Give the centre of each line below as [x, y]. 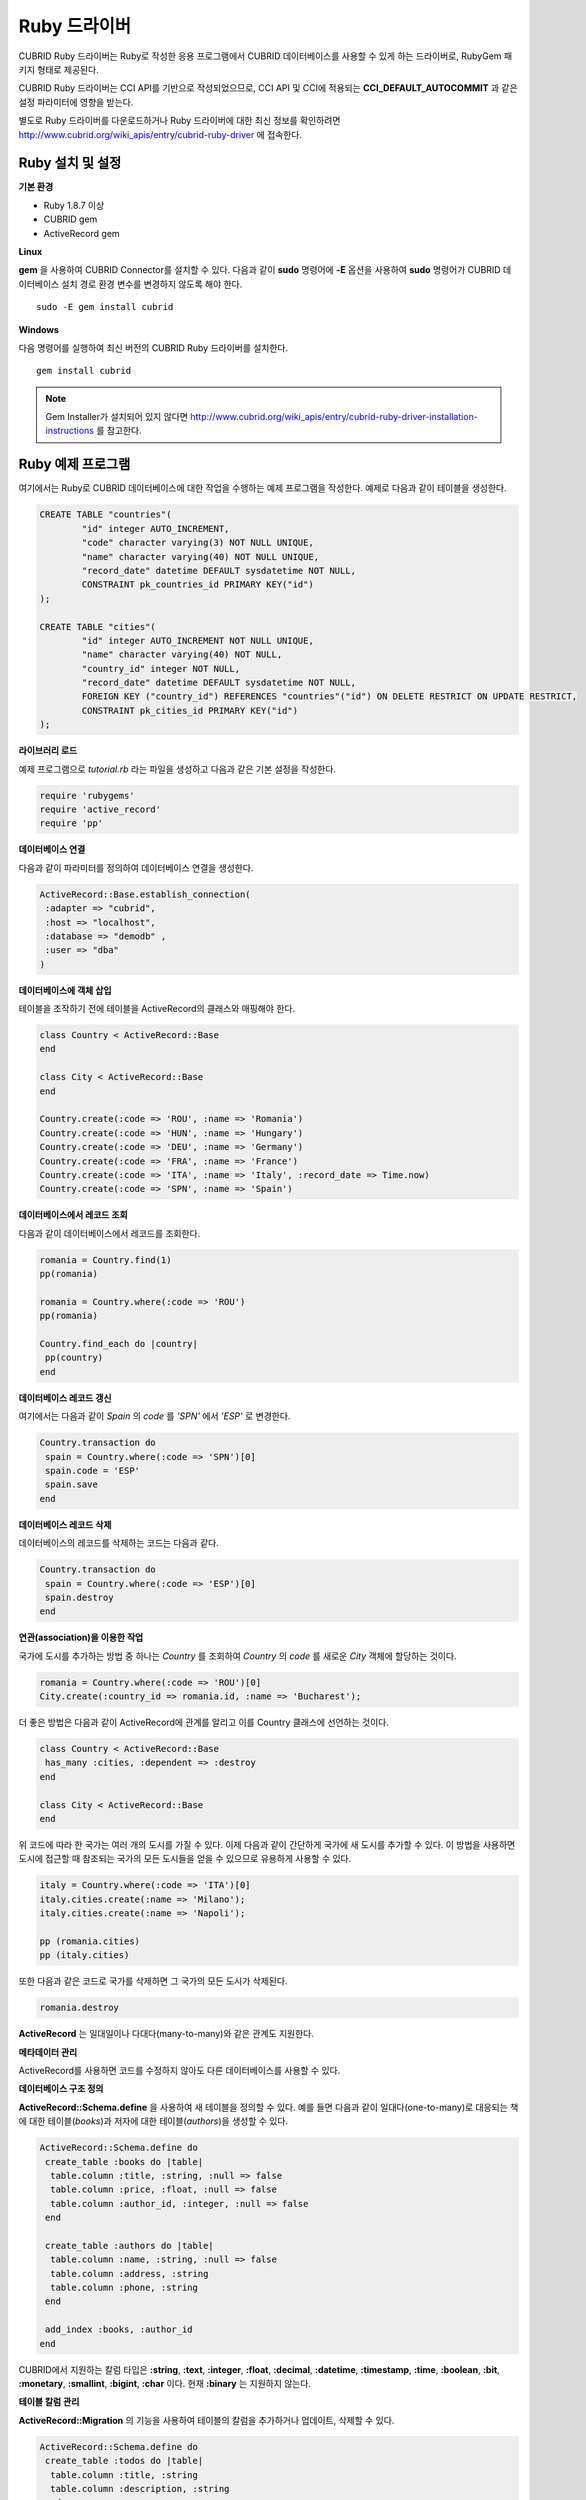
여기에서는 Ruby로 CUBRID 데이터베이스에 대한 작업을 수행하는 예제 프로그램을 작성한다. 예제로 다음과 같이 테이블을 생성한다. [262, 488]
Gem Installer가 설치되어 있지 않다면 [117, 417]
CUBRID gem [70, 219]
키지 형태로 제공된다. [58, 69]
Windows [38, 329]
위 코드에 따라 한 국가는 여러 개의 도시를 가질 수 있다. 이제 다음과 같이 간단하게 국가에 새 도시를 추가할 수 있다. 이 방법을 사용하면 [267, 1844]
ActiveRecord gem [81, 233]
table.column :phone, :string [124, 2288]
